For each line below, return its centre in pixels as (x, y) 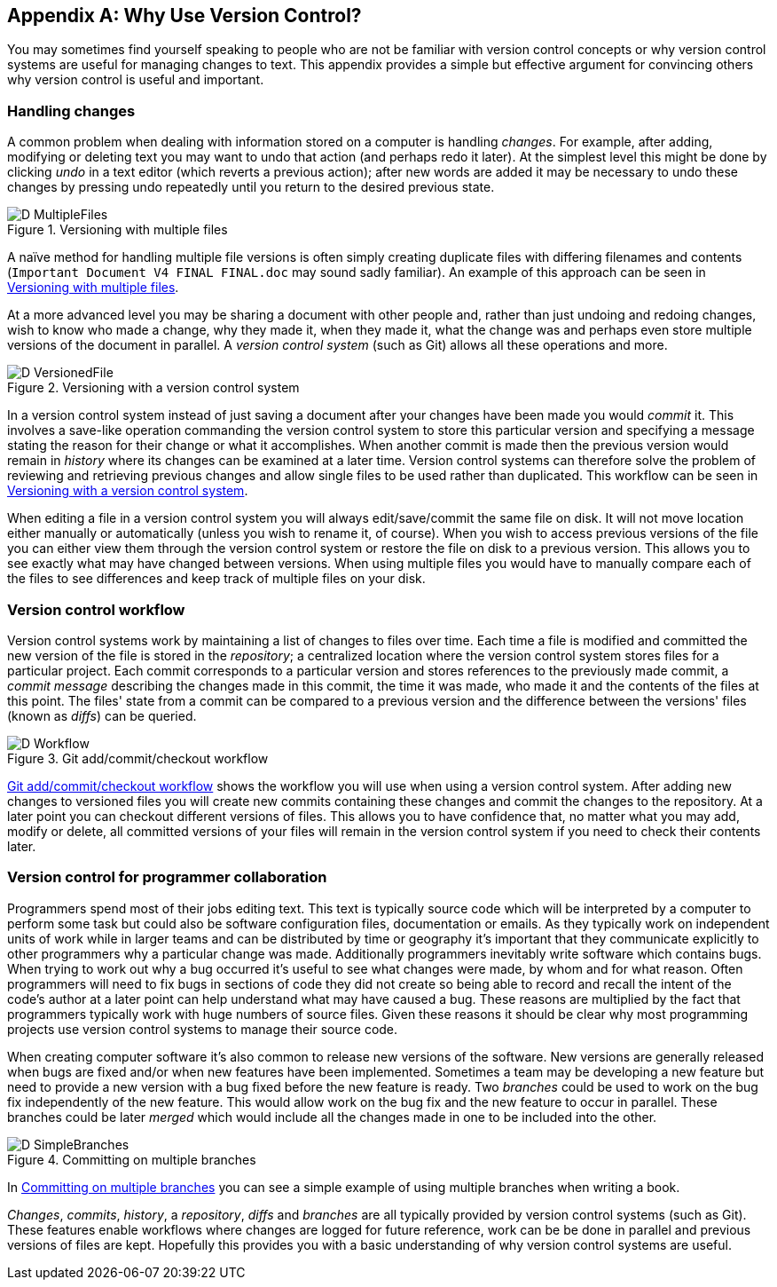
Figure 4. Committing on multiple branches (132, 1159)
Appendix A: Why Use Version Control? (184, 16)
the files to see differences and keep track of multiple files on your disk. (216, 579)
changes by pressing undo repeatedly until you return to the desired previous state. (251, 187)
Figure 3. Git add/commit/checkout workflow (138, 758)
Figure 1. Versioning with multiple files (118, 230)
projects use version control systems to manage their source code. (203, 1029)
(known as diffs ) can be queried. (102, 715)
